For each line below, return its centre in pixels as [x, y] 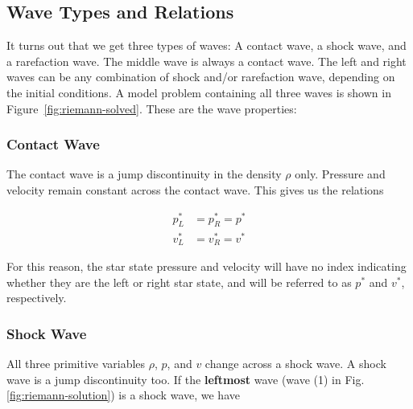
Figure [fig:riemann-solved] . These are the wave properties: [152, 108]
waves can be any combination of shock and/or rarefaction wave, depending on [201, 77]
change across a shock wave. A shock [295, 364]
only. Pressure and [340, 174]
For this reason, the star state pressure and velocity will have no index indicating [206, 266]
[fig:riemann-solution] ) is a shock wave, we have [123, 395]
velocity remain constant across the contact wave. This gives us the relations [195, 189]
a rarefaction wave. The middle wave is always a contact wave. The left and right [206, 61]
